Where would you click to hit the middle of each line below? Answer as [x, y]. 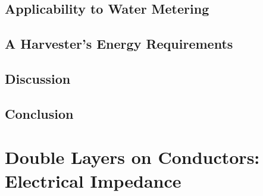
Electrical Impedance [93, 180]
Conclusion [39, 113]
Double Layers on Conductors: [132, 157]
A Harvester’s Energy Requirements [119, 44]
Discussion [38, 78]
